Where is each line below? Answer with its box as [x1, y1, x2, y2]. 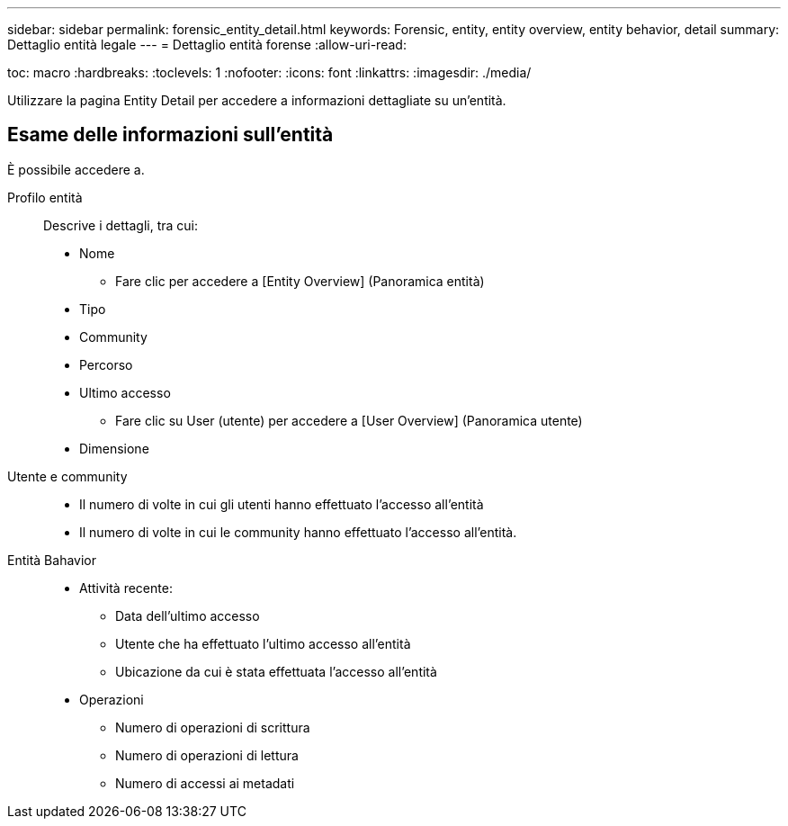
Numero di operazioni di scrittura [115, 719, 310, 735]
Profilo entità [7, 189, 83, 205]
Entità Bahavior [7, 552, 96, 568]
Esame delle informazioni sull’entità [7, 123, 334, 147]
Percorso [79, 356, 133, 373]
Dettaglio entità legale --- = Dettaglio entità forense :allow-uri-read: [7, 37, 407, 52]
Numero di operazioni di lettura [115, 747, 299, 763]
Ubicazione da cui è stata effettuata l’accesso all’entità [115, 663, 437, 679]
